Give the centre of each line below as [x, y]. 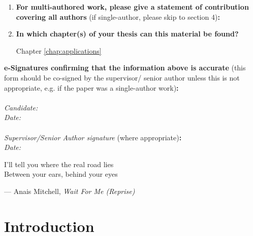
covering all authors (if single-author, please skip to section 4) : [118, 16]
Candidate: [21, 107]
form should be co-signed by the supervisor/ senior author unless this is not [122, 77]
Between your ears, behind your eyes [61, 174]
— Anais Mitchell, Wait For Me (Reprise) [70, 191]
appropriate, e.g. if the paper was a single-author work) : [91, 87]
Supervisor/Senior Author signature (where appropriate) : [93, 137]
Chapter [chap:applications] [59, 50]
